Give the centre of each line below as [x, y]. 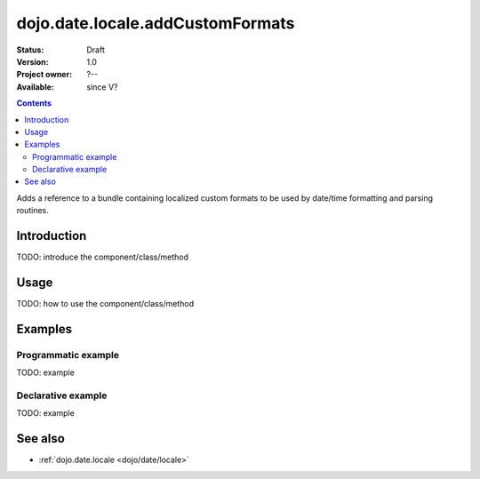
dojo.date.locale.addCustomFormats [156, 23]
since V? [102, 87]
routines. [32, 211]
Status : [30, 50]
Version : [32, 61]
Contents [34, 103]
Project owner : [44, 75]
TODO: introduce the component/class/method [102, 257]
